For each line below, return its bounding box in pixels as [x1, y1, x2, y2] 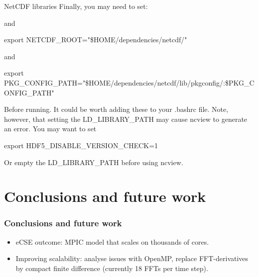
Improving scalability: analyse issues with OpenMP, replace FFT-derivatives [15, 253, 249, 264]
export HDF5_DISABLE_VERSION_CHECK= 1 [4, 140, 158, 150]
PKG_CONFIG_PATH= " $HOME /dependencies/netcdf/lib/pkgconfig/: [4, 77, 225, 88]
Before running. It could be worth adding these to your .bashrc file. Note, [4, 104, 229, 114]
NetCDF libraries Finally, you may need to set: [4, 1, 148, 11]
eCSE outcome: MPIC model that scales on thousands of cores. [15, 236, 209, 247]
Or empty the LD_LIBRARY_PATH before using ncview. [4, 157, 183, 167]
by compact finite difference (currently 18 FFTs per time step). [15, 263, 208, 273]
